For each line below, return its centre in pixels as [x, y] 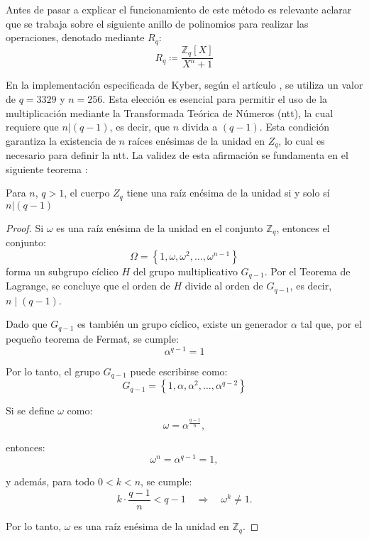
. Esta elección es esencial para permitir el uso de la [215, 99]
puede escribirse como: [179, 371]
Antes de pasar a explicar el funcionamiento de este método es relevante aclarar [179, 9]
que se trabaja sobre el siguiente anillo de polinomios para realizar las [157, 23]
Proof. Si [25, 227]
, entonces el [303, 227]
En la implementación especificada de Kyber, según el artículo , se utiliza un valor [184, 85]
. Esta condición [294, 127]
